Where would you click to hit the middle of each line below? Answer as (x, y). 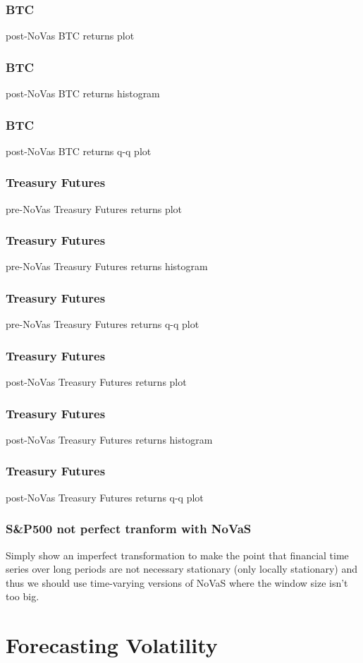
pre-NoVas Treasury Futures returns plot (94, 208)
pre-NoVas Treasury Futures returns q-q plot (103, 324)
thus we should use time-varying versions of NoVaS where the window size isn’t (177, 582)
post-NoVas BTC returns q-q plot (79, 151)
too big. (23, 596)
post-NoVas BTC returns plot (70, 36)
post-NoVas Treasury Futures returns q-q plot (105, 497)
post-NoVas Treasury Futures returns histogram (109, 439)
